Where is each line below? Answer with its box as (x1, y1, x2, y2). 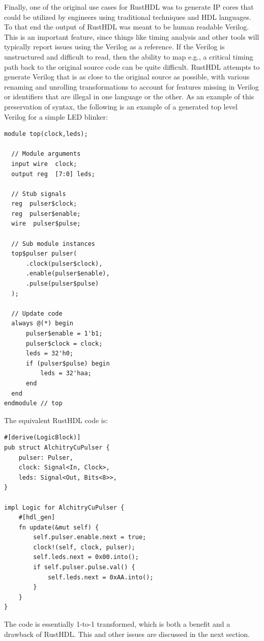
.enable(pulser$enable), (25, 270, 110, 277)
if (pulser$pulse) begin (25, 359, 110, 367)
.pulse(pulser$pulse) (25, 280, 99, 288)
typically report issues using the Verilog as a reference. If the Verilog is (4, 41, 225, 52)
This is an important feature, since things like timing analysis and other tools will (4, 31, 259, 42)
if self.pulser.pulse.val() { (33, 564, 135, 571)
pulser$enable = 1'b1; (25, 330, 103, 337)
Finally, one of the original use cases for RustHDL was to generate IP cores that (4, 2, 254, 12)
